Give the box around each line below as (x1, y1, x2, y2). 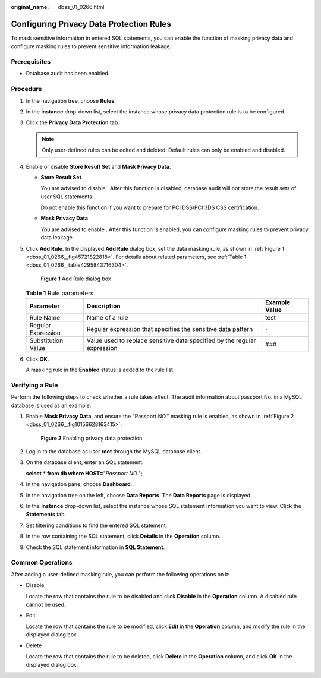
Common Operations (11, 559, 73, 567)
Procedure (11, 85, 42, 93)
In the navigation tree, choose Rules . (26, 97, 116, 104)
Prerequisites (11, 58, 51, 66)
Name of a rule (86, 313, 128, 321)
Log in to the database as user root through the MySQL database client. (26, 448, 202, 455)
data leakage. (40, 234, 74, 241)
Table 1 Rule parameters (26, 289, 94, 297)
